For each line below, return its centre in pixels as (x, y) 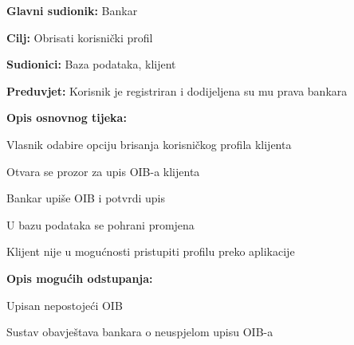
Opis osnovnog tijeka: (67, 118)
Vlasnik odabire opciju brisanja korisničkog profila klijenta (149, 144)
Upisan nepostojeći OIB (65, 305)
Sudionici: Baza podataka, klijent (91, 64)
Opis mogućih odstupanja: (80, 278)
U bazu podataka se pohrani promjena (100, 224)
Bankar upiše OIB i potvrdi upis (86, 198)
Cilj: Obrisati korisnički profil (80, 37)
